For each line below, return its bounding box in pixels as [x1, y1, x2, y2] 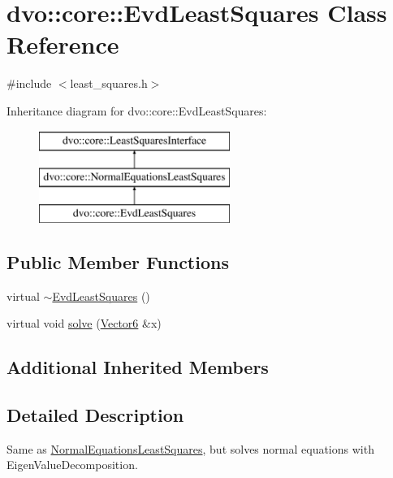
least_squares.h [70, 75, 148, 92]
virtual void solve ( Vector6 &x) [6, 315, 162, 332]
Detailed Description [6, 402, 184, 428]
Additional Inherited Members [6, 354, 269, 380]
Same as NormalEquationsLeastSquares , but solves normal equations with [6, 440, 374, 457]
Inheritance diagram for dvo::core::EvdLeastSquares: [6, 102, 267, 119]
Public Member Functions [6, 249, 229, 274]
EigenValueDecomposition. [6, 456, 138, 473]
